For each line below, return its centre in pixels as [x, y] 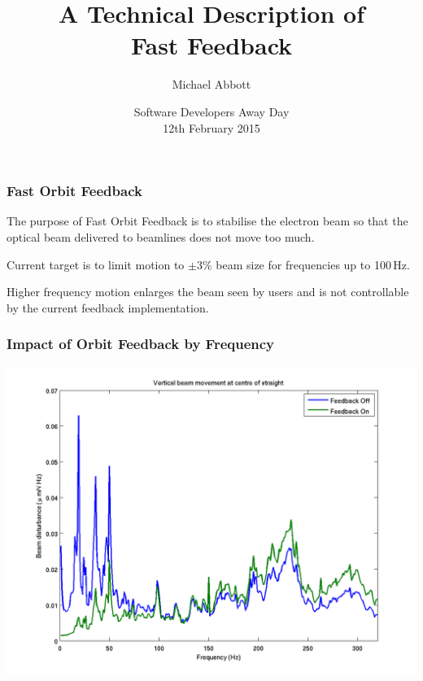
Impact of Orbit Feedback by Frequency [141, 344]
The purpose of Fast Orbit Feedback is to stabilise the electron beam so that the [207, 221]
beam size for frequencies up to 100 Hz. [313, 264]
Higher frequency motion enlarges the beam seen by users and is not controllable [208, 292]
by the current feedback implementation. [108, 307]
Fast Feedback [211, 45]
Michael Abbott [211, 84]
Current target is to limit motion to [96, 264]
